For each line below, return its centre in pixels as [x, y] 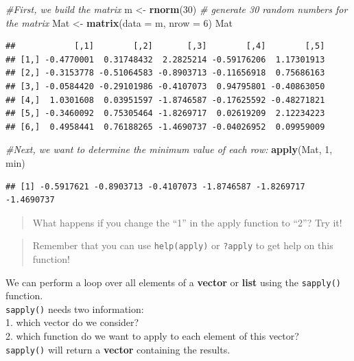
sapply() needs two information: [75, 308]
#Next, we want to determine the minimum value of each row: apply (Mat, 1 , [169, 149]
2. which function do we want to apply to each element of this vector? [152, 336]
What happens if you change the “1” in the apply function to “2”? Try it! [187, 222]
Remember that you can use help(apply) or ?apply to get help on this [183, 245]
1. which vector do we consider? [72, 322]
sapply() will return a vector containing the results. [118, 349]
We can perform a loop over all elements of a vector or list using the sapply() [173, 282]
